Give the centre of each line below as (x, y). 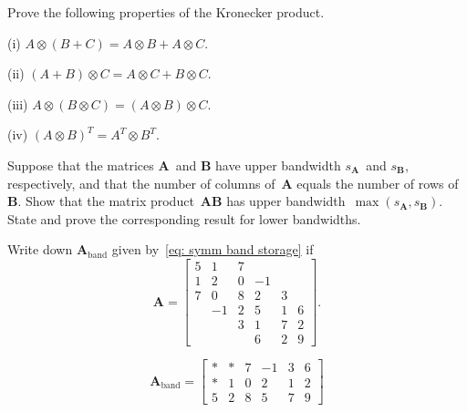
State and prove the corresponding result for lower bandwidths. (184, 218)
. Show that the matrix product (106, 201)
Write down (40, 249)
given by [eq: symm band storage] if (213, 249)
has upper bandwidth (286, 201)
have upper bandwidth (278, 165)
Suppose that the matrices (81, 165)
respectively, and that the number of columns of (141, 183)
